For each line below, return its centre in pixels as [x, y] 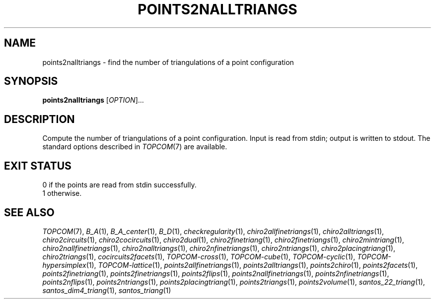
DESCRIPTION [39, 119]
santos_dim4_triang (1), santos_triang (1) [107, 290]
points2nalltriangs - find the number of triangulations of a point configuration [168, 62]
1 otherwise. [62, 193]
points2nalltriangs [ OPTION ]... [93, 100]
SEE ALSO [29, 212]
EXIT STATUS [38, 166]
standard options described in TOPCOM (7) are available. [135, 147]
